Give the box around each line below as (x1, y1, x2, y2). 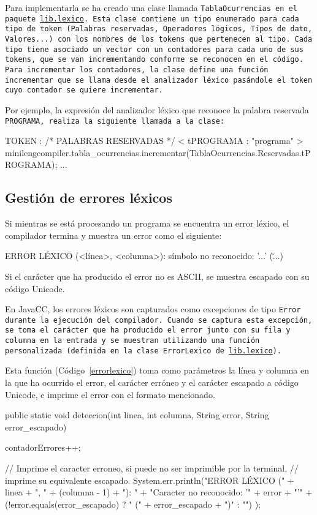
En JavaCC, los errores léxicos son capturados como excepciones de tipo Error (5, 303, 301, 315)
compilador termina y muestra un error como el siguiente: (5, 228, 222, 241)
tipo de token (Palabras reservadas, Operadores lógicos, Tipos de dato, (5, 24, 313, 34)
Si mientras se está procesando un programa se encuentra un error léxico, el (5, 217, 289, 230)
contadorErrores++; (5, 441, 81, 454)
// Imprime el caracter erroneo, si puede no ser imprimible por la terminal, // (5, 461, 299, 474)
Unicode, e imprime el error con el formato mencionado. (5, 388, 215, 400)
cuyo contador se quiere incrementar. (5, 86, 163, 95)
